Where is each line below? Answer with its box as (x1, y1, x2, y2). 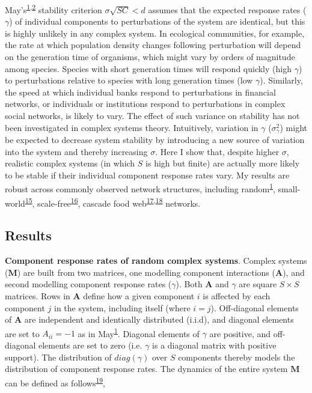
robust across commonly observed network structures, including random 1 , (5, 181, 275, 195)
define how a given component (83, 289, 195, 302)
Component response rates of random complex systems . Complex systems (5, 254, 307, 267)
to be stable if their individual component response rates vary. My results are (5, 168, 290, 181)
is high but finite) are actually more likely (145, 157, 300, 169)
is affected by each (203, 289, 271, 302)
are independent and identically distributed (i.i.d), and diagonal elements (24, 313, 294, 326)
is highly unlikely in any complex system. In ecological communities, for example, (5, 26, 305, 39)
